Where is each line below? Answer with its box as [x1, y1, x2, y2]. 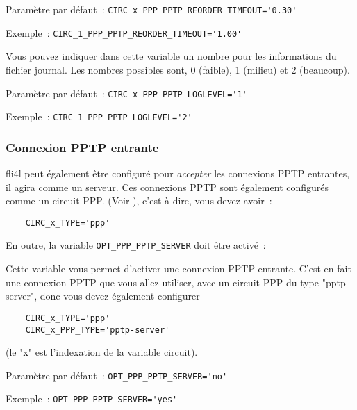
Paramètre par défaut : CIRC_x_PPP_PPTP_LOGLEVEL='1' [6, 85, 247, 100]
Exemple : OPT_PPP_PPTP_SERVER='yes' [6, 391, 178, 406]
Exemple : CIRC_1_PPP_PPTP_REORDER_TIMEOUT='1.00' [6, 25, 242, 40]
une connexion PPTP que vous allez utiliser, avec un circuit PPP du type [6, 274, 319, 289]
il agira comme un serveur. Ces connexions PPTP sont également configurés [6, 179, 329, 194]
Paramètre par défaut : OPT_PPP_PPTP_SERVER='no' [6, 368, 228, 382]
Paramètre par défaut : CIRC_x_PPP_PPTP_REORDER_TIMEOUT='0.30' [6, 2, 297, 16]
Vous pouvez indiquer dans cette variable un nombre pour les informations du [6, 49, 337, 63]
